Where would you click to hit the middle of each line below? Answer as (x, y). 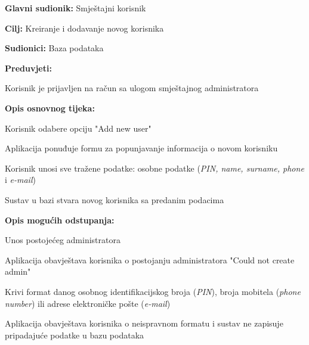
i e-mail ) (20, 180)
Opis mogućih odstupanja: (60, 220)
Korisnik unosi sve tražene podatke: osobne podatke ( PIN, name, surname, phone (154, 168)
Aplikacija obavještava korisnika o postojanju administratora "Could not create (150, 259)
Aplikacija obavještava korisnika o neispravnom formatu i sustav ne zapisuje (144, 323)
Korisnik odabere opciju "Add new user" (78, 128)
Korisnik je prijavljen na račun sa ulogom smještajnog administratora (132, 88)
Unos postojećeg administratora (63, 240)
